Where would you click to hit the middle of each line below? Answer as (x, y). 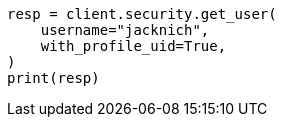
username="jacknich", (125, 30)
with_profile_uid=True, (133, 46)
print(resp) (53, 78)
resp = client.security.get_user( (142, 14)
